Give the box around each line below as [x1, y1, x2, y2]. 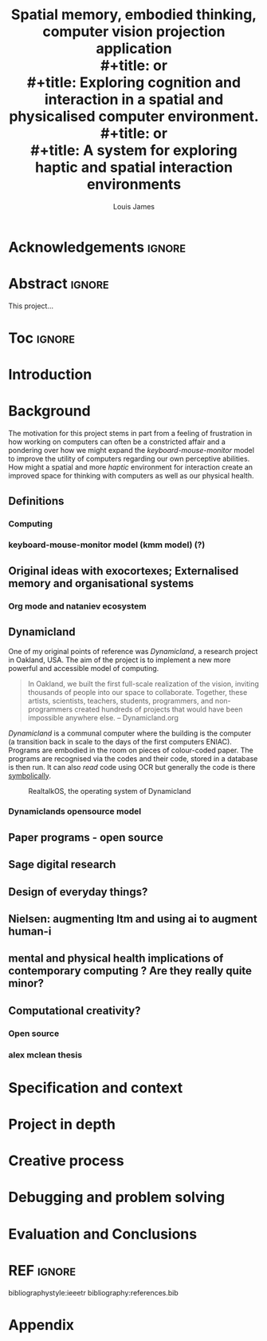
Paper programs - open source [8, 831, 163, 844]
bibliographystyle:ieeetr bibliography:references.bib [8, 1287, 179, 1297]
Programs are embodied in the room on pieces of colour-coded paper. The [8, 745, 253, 755]
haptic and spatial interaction [34, 158, 234, 177]
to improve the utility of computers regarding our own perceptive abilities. [8, 454, 250, 464]
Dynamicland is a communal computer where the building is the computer [8, 728, 252, 738]
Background [8, 402, 91, 420]
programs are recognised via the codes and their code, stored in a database [8, 753, 258, 764]
